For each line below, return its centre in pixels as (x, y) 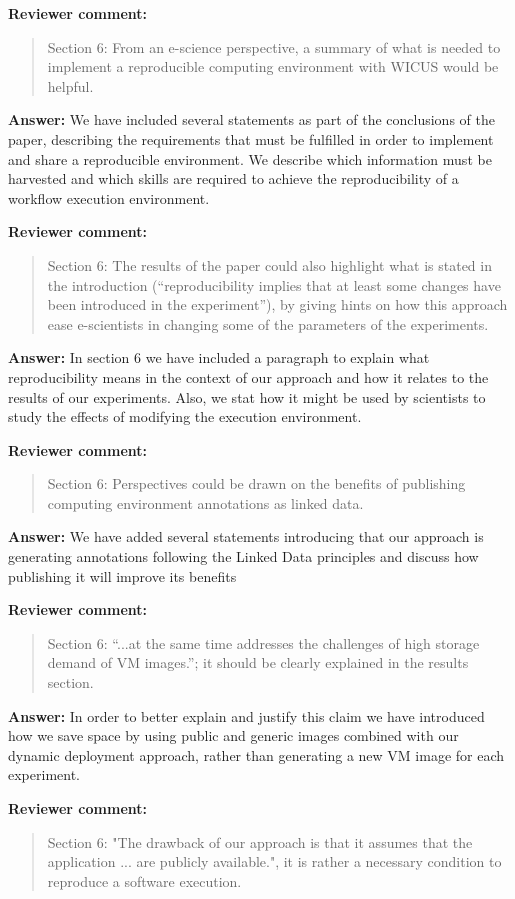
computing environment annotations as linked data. (205, 502)
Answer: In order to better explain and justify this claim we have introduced (246, 715)
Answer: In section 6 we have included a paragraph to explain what (219, 357)
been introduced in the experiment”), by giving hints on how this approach (277, 304)
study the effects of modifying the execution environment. (185, 416)
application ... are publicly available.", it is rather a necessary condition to (274, 861)
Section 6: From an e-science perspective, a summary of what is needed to (274, 46)
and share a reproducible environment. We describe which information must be (250, 158)
